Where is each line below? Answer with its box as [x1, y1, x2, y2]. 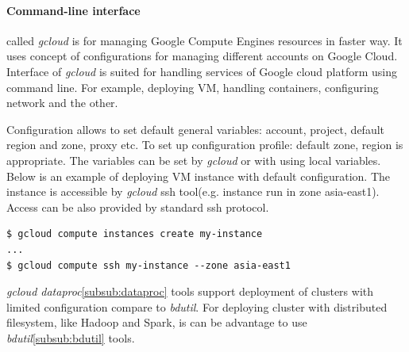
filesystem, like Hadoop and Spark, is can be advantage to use [6, 314, 307, 331]
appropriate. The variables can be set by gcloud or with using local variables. [6, 151, 381, 168]
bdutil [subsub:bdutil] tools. [6, 329, 135, 346]
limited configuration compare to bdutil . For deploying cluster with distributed [6, 298, 388, 315]
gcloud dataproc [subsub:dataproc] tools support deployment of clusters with [6, 283, 374, 300]
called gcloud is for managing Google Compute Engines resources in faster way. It [6, 32, 403, 48]
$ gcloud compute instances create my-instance [6, 228, 263, 240]
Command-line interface [6, 2, 141, 18]
